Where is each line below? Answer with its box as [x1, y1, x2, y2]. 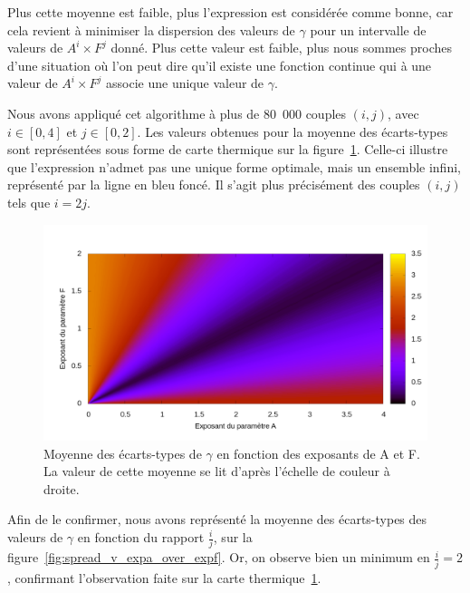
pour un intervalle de [310, 20, 427, 39]
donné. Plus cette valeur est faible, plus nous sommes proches [110, 38, 453, 57]
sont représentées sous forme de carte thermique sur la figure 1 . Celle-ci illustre [7, 140, 448, 159]
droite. [43, 479, 80, 498]
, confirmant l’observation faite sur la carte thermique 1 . [7, 568, 321, 587]
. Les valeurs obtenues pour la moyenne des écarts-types [137, 122, 448, 141]
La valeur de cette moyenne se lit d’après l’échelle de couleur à [43, 462, 390, 481]
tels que [7, 192, 51, 211]
